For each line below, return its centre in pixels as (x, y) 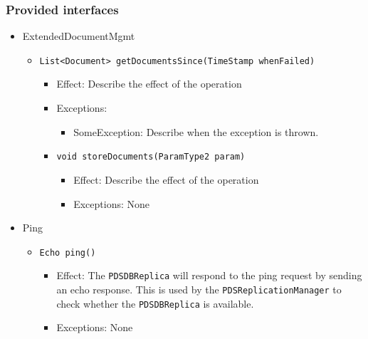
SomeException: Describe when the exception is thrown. (196, 131)
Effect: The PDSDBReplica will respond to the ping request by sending (209, 275)
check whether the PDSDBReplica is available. (155, 303)
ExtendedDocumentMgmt (79, 36)
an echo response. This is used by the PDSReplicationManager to (199, 289)
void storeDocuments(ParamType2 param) (151, 157)
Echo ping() (68, 252)
